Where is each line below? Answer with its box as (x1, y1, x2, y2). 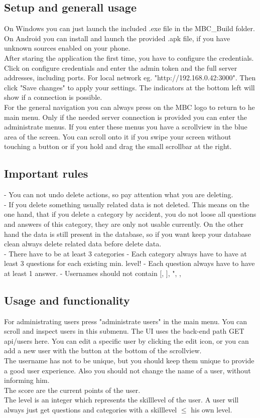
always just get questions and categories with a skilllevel (4, 404, 177, 415)
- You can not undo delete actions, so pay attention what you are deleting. (4, 189, 233, 200)
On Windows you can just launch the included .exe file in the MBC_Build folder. (4, 23, 255, 34)
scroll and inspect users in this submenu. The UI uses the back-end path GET (4, 326, 244, 336)
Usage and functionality (4, 292, 130, 308)
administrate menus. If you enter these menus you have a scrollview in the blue (4, 121, 247, 132)
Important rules (4, 166, 88, 181)
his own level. (191, 404, 232, 415)
